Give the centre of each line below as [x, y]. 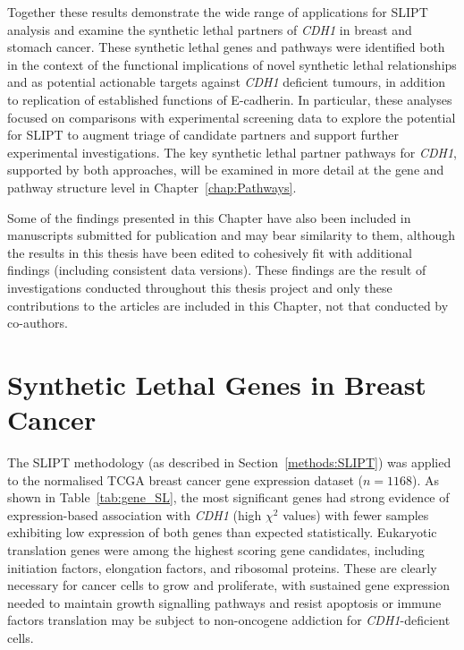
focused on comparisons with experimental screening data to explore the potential [232, 117]
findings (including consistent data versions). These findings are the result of [217, 270]
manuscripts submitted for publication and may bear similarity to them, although [232, 235]
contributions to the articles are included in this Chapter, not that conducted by [228, 305]
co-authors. [38, 323]
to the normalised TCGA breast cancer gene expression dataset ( [186, 479]
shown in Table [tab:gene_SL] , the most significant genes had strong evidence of [228, 497]
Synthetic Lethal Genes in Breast [217, 384]
